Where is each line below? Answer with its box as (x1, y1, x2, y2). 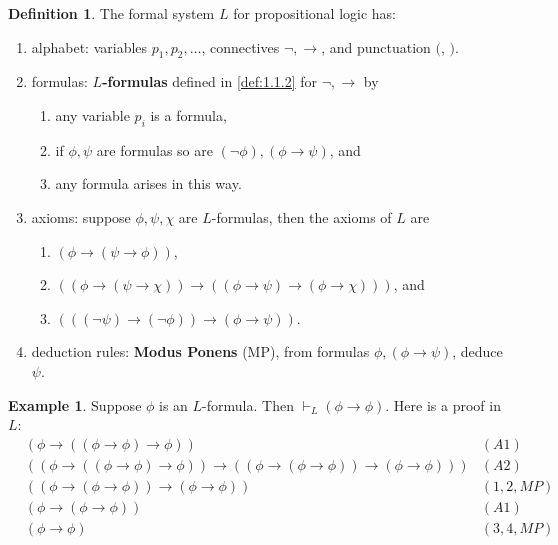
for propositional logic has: (233, 3, 396, 23)
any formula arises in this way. (55, 173, 242, 194)
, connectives (201, 36, 280, 57)
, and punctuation (321, 36, 431, 57)
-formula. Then (202, 394, 294, 415)
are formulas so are (96, 139, 213, 160)
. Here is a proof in (385, 394, 501, 415)
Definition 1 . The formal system (8, 3, 215, 23)
